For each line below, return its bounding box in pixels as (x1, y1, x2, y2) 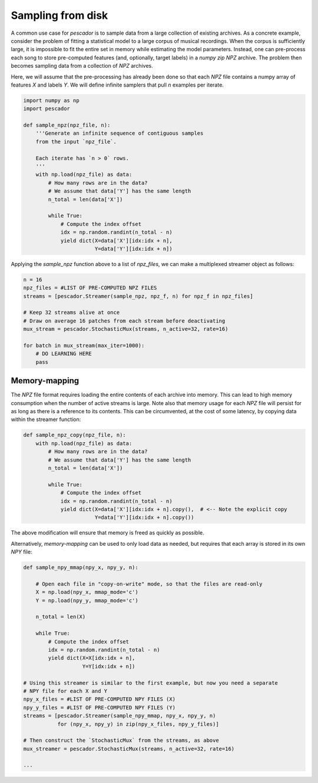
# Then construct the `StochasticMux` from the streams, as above (23, 737, 219, 744)
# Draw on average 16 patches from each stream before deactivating (23, 317, 226, 324)
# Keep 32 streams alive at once (23, 309, 120, 316)
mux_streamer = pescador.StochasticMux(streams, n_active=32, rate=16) (23, 745, 235, 752)
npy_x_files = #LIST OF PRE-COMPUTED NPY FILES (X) (23, 696, 176, 703)
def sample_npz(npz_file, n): (23, 122, 111, 129)
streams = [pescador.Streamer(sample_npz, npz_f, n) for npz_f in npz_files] (23, 293, 253, 300)
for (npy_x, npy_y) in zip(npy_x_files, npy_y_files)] (57, 721, 219, 727)
